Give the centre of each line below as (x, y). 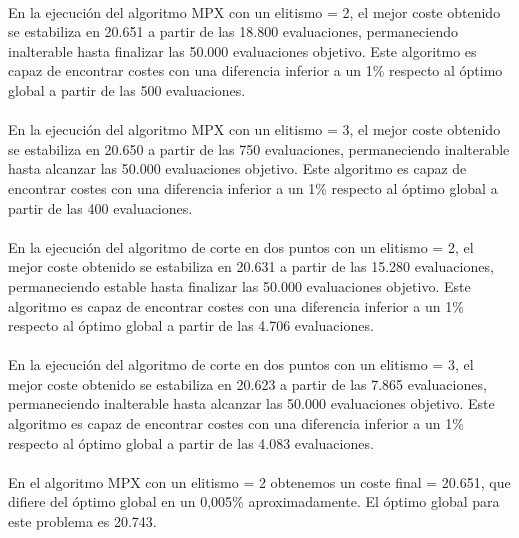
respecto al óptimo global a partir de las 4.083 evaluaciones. (191, 442)
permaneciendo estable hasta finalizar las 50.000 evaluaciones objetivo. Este (239, 285)
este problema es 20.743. (82, 521)
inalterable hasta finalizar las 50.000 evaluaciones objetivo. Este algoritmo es (242, 50)
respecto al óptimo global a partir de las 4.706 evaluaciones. (191, 325)
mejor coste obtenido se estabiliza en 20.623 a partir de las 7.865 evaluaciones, (247, 383)
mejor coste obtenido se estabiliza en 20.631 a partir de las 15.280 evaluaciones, (251, 266)
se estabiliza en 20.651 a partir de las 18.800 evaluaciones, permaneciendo (233, 31)
